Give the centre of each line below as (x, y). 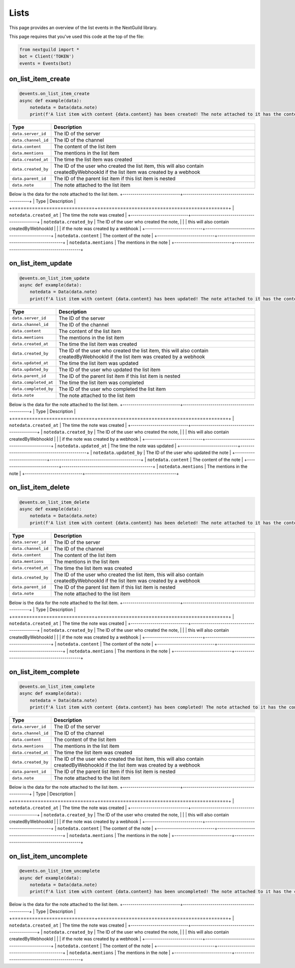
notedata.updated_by (118, 453)
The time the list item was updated (99, 363)
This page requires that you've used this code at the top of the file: (77, 36)
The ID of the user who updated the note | (188, 452)
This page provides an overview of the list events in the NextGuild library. (83, 28)
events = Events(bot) (45, 63)
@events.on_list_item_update (55, 278)
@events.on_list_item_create (55, 94)
